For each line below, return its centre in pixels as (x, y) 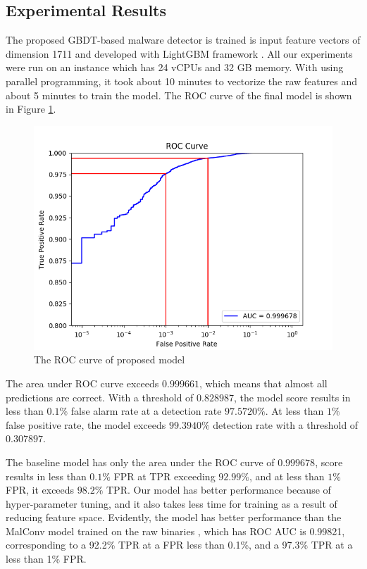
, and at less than (287, 476)
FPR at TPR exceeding (164, 476)
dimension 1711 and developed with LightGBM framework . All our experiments (179, 53)
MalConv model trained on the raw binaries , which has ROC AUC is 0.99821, (175, 531)
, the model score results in (292, 397)
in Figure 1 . (31, 109)
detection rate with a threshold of (286, 424)
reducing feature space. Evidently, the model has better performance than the (174, 517)
